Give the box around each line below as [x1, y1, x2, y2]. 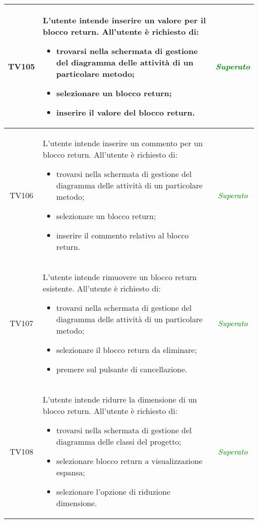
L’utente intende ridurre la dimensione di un [43, 394, 197, 405]
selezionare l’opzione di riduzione [56, 486, 171, 497]
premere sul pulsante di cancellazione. [56, 363, 188, 375]
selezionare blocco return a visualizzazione [56, 455, 203, 466]
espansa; [56, 466, 85, 478]
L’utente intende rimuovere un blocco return [43, 271, 197, 283]
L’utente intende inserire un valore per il [43, 14, 206, 26]
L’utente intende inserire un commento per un [43, 137, 203, 149]
